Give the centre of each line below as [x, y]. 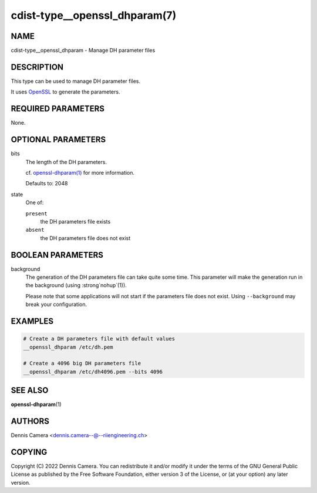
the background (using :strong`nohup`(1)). [76, 285]
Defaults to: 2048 [47, 184]
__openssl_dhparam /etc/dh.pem [68, 347]
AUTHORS [30, 422]
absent [35, 230]
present [37, 214]
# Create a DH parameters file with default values [99, 339]
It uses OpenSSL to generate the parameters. [65, 92]
